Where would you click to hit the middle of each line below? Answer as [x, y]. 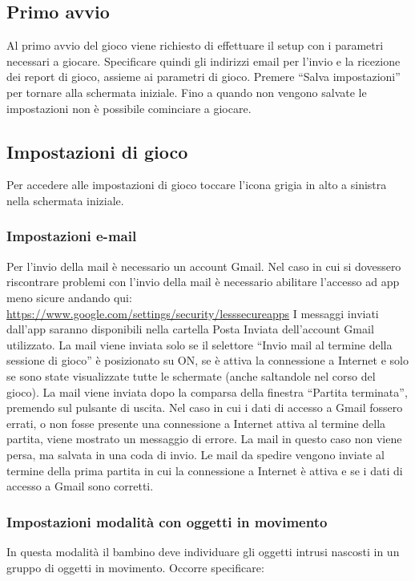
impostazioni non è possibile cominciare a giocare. [129, 108]
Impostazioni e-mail [72, 236]
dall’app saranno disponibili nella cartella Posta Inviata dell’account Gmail [190, 329]
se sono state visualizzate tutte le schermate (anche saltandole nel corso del [191, 375]
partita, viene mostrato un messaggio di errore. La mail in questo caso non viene [204, 439]
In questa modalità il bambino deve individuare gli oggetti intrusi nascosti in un [203, 551]
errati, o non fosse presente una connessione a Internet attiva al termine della [196, 423]
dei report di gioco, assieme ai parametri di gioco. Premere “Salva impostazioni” [203, 77]
